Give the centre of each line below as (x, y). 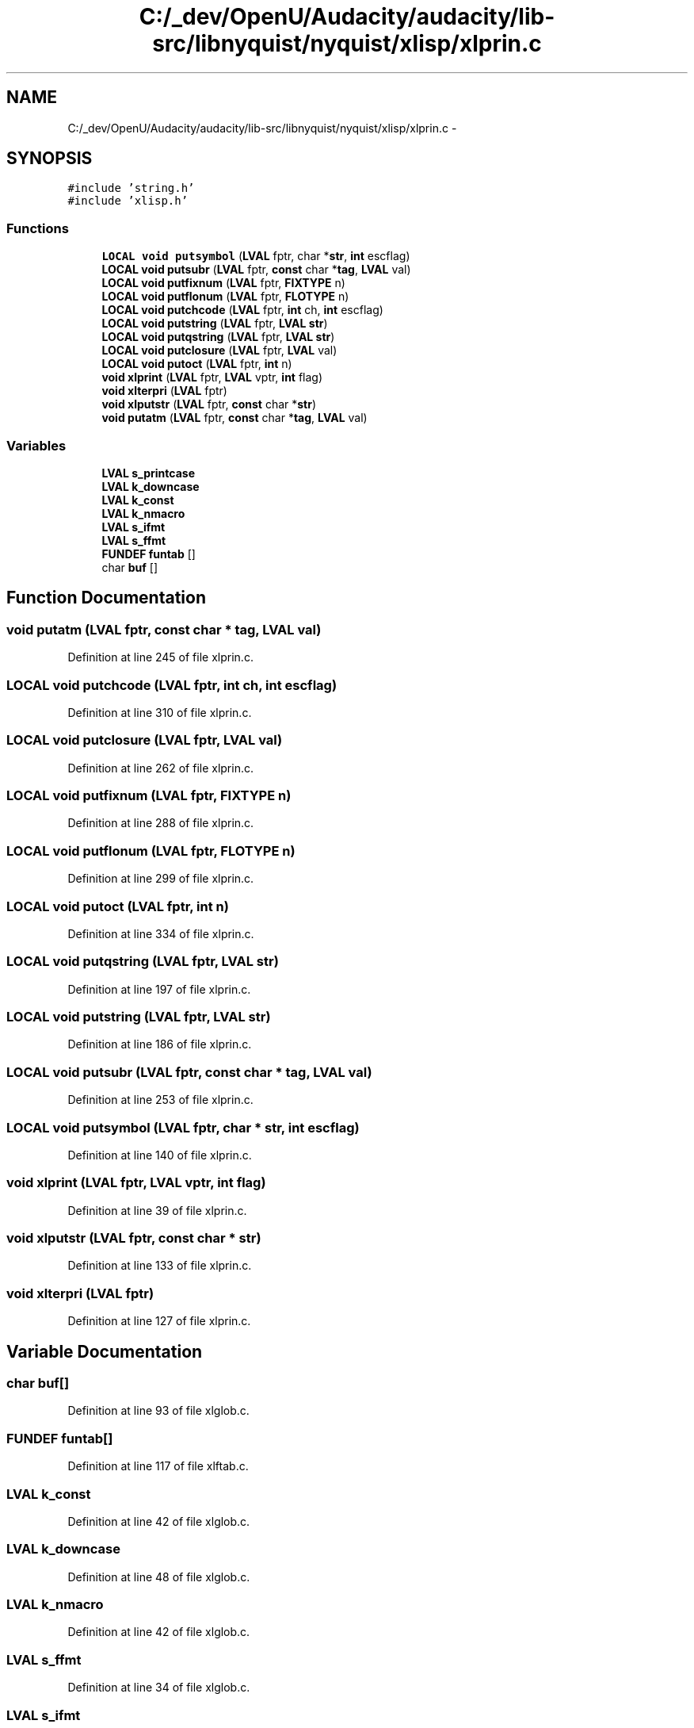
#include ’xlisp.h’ (128, 201)
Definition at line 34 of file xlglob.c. (159, 1688)
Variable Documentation (105, 1351)
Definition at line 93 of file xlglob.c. (158, 1411)
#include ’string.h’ (131, 188)
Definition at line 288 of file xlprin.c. (161, 823)
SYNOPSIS (50, 159)
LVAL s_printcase (149, 473)
